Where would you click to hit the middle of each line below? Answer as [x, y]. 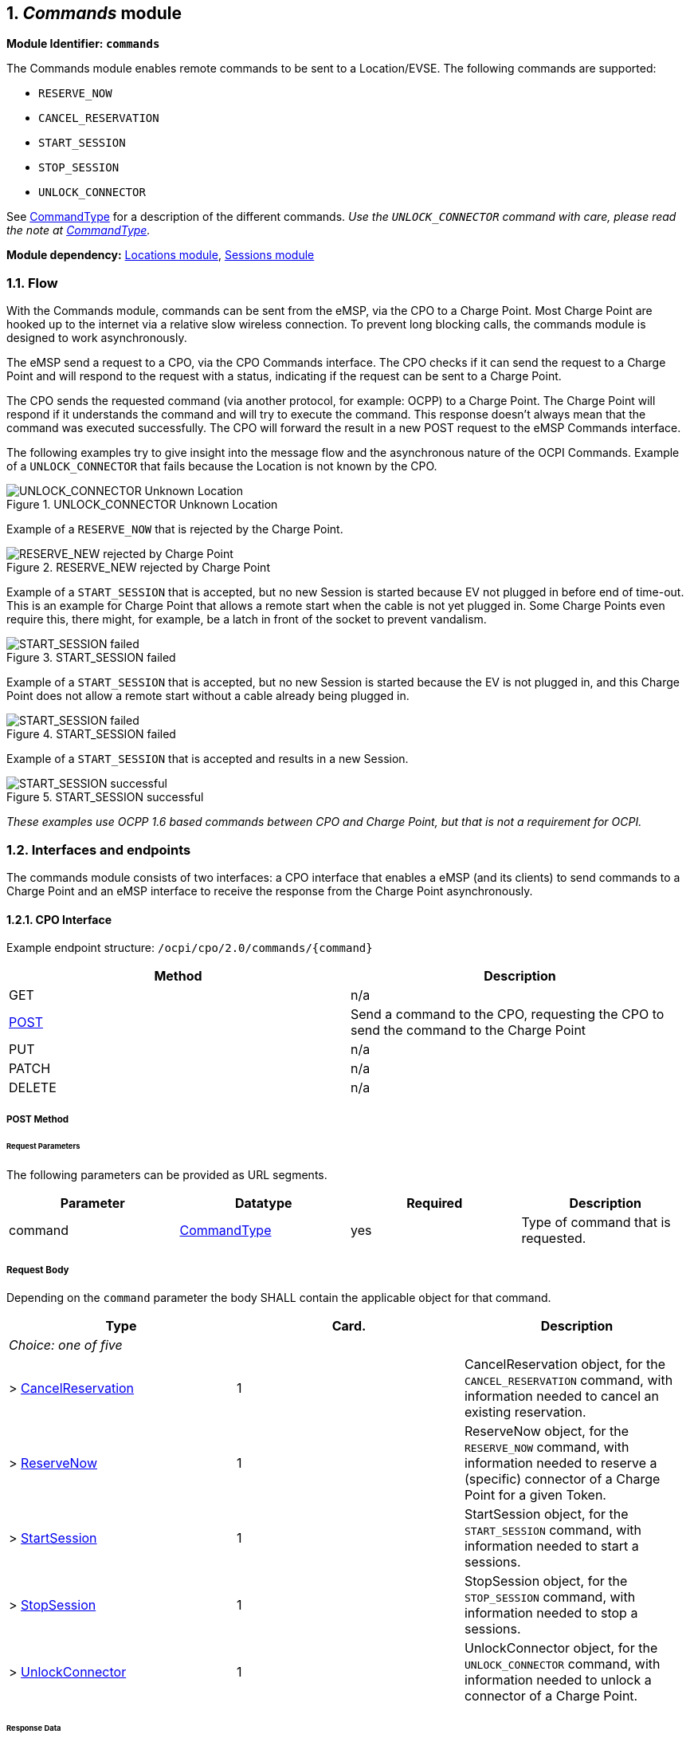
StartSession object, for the [546, 1514]
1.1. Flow [32, 283]
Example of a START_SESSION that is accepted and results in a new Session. [208, 759]
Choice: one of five [66, 1345]
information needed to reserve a [561, 1463]
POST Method [38, 1119]
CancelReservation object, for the [565, 1364]
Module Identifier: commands [83, 44]
